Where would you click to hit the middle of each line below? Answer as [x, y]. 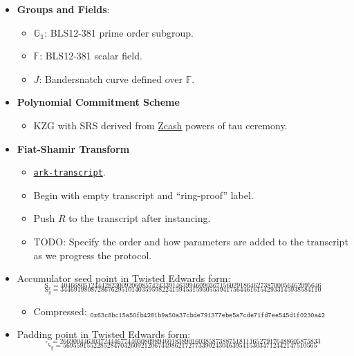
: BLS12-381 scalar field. [91, 56]
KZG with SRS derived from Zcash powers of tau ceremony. [160, 125]
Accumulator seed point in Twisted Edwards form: [124, 278]
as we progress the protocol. [93, 255]
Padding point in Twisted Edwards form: [104, 334]
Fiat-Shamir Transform [73, 148]
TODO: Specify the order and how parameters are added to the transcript [191, 241]
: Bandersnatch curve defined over [111, 78]
